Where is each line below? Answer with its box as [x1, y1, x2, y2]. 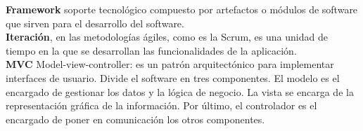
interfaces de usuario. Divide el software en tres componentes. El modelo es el [6, 70, 340, 85]
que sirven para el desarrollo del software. [6, 15, 184, 30]
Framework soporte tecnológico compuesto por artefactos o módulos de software [6, 2, 358, 16]
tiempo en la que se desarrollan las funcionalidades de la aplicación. [6, 43, 297, 57]
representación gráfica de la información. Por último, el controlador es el [6, 98, 317, 113]
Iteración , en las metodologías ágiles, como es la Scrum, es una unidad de [6, 29, 328, 44]
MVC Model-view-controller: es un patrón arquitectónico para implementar [6, 57, 334, 71]
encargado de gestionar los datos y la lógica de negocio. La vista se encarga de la [6, 84, 354, 99]
